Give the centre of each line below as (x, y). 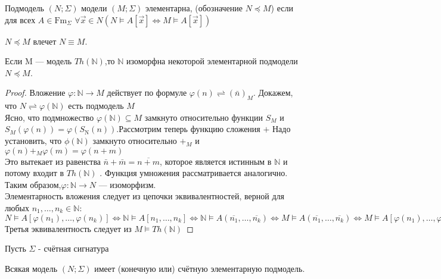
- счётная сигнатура (74, 248)
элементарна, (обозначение (194, 8)
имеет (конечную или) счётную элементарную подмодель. (200, 268)
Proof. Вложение (35, 93)
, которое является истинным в (216, 161)
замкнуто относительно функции (204, 117)
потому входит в (35, 173)
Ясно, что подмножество (49, 117)
